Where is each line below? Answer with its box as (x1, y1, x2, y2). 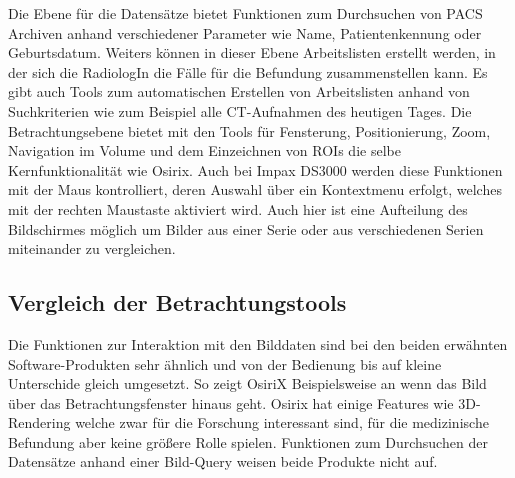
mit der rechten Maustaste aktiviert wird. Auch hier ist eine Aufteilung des (8, 198, 468, 219)
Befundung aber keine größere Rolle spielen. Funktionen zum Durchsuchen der (8, 431, 488, 452)
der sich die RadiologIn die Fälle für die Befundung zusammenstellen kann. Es (8, 61, 488, 82)
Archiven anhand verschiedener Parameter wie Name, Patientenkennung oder (8, 22, 482, 43)
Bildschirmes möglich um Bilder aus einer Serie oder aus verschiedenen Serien (8, 218, 484, 239)
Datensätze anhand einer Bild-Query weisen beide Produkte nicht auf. (8, 451, 438, 472)
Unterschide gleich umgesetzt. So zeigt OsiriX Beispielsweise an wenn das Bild (8, 373, 487, 394)
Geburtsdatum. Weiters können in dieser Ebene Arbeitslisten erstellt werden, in (8, 42, 496, 63)
